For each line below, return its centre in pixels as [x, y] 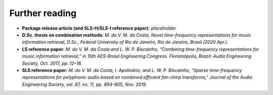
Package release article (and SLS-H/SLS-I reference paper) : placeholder [99, 28]
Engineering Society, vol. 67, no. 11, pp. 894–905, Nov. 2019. [84, 84]
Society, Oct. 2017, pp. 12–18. [52, 63]
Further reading [43, 13]
